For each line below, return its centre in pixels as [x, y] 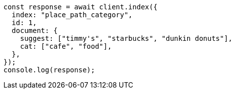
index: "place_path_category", [72, 15]
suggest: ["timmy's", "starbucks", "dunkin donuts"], [126, 38]
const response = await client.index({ [80, 7]
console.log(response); [49, 70]
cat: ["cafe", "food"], [66, 46]
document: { [35, 31]
